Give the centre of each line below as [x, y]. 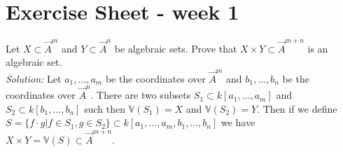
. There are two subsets [141, 95]
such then [105, 108]
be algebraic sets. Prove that [176, 48]
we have [238, 122]
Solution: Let [34, 78]
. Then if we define [297, 108]
